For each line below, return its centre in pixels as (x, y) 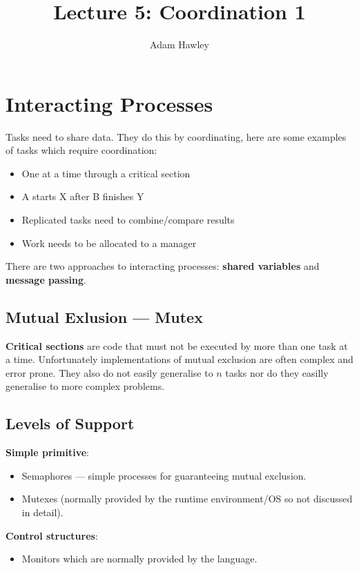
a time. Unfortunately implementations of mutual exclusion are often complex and (179, 359)
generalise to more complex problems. (85, 386)
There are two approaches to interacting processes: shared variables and (163, 266)
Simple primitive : (47, 452)
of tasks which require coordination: (81, 150)
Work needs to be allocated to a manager (109, 243)
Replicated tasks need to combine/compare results (128, 220)
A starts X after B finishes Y (83, 196)
